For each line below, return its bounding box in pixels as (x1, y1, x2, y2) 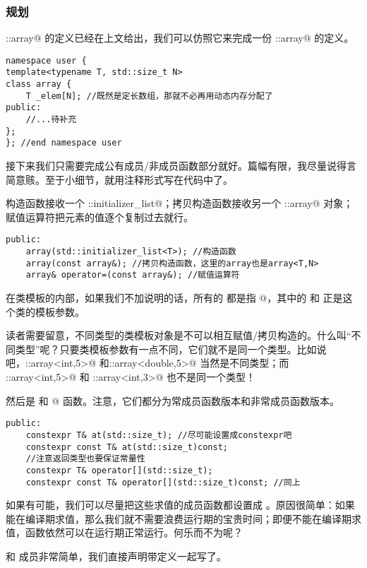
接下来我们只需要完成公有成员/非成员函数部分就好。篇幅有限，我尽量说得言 (6, 158, 356, 173)
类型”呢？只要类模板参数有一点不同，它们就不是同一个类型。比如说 (15, 341, 327, 356)
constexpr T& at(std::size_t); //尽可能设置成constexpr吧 (25, 430, 292, 440)
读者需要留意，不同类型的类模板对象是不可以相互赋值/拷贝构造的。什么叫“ (6, 328, 351, 343)
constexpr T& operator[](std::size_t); (25, 465, 213, 475)
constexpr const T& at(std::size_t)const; (25, 442, 228, 452)
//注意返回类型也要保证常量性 (25, 454, 145, 464)
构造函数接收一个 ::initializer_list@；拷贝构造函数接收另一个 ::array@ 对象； (6, 196, 354, 211)
